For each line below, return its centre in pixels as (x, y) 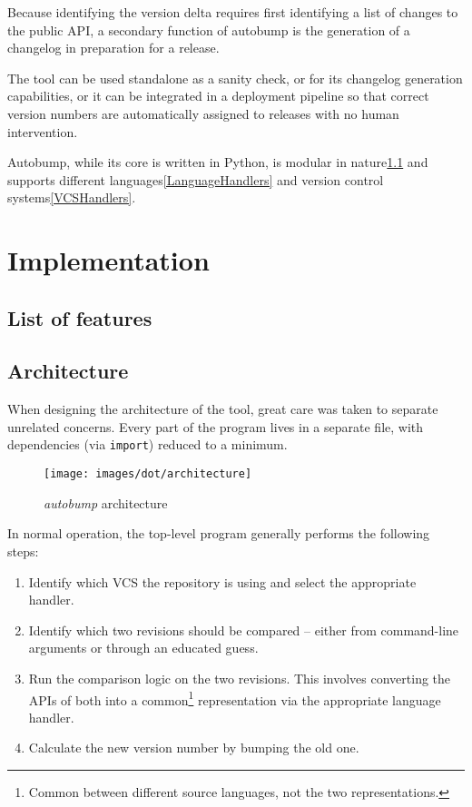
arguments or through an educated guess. (143, 648)
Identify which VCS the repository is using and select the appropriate (222, 581)
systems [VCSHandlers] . (72, 197)
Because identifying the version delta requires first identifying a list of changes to (233, 12)
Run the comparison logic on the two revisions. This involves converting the (240, 678)
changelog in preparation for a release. (113, 48)
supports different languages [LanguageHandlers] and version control (196, 179)
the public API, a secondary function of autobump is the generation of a (209, 30)
